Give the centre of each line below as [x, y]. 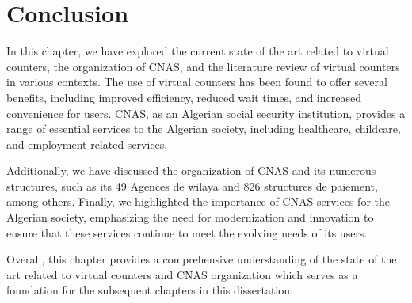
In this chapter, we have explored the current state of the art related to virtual [198, 51]
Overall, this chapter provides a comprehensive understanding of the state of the [202, 259]
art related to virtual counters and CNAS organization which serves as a [182, 274]
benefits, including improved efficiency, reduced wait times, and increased [184, 97]
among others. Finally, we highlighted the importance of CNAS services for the [198, 201]
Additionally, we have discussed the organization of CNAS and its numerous [191, 170]
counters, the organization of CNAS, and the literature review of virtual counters [203, 66]
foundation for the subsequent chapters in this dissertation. [150, 290]
